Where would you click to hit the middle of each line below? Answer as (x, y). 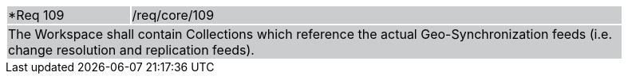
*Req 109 (36, 15)
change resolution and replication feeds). (131, 50)
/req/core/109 (173, 15)
